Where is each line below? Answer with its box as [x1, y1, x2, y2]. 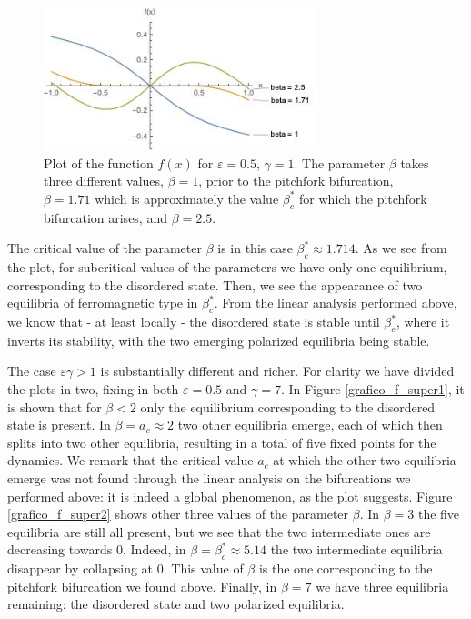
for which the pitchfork [299, 188, 427, 208]
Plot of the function [44, 153, 154, 172]
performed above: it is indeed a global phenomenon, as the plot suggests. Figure [7, 486, 453, 505]
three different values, [44, 171, 164, 190]
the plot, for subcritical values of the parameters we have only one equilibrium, [7, 258, 447, 277]
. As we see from [355, 238, 447, 258]
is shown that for [7, 397, 102, 416]
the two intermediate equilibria [270, 540, 443, 559]
